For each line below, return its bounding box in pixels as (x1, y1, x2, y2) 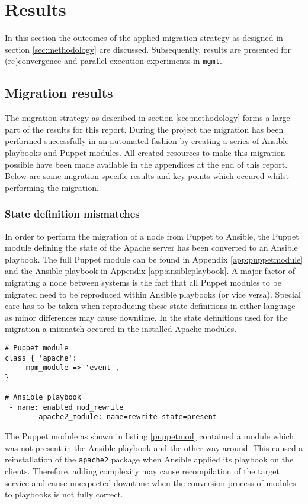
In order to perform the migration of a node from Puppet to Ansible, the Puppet (5, 229, 299, 242)
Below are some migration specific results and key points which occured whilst (5, 170, 289, 182)
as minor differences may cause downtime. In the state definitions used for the (5, 311, 288, 323)
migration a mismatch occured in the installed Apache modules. (5, 323, 237, 335)
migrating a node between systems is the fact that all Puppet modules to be (5, 276, 281, 288)
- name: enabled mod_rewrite (9, 403, 124, 412)
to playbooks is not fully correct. (5, 488, 123, 500)
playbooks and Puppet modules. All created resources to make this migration (5, 146, 285, 158)
